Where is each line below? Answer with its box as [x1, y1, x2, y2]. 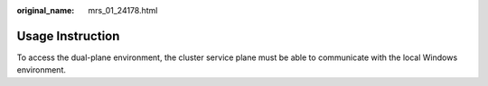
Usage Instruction [16, 28, 120, 44]
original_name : [16, 5, 75, 15]
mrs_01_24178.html [88, 5, 158, 15]
